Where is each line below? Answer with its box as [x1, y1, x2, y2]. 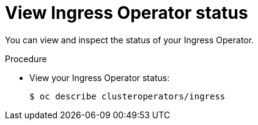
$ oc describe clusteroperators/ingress [29, 91, 226, 101]
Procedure [5, 53, 47, 64]
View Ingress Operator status [5, 2, 248, 23]
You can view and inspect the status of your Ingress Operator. [5, 34, 254, 45]
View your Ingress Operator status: [29, 72, 170, 83]
